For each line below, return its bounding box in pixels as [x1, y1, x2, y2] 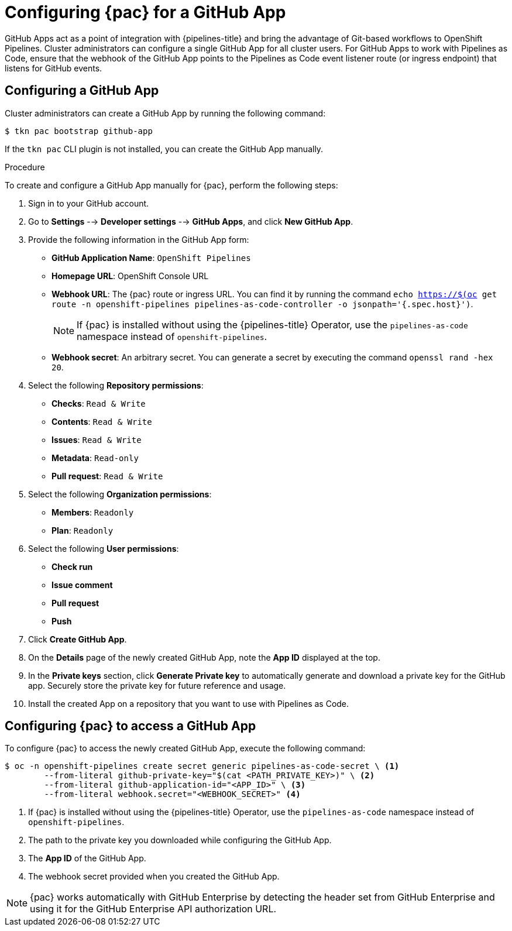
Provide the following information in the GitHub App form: [28, 234, 249, 245]
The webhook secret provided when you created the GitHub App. [28, 871, 280, 882]
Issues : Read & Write [51, 434, 142, 445]
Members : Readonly [51, 507, 134, 517]
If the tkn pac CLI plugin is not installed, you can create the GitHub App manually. [5, 143, 324, 154]
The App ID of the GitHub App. [28, 853, 146, 864]
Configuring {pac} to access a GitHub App [5, 719, 256, 734]
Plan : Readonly [51, 525, 114, 535]
